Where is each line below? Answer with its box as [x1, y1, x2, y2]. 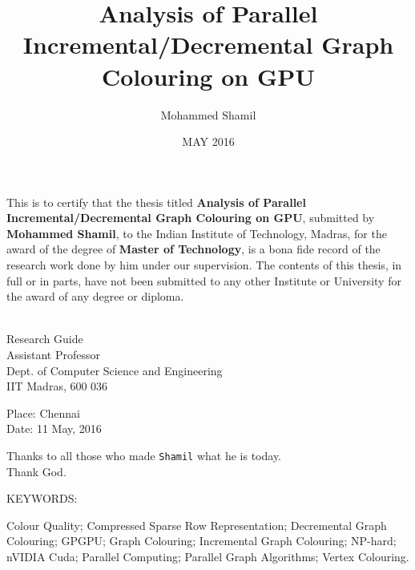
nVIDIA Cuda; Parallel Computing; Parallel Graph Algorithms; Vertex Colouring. [6, 548, 409, 565]
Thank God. [6, 463, 66, 479]
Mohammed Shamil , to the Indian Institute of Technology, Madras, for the [6, 224, 387, 241]
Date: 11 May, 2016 [6, 420, 102, 437]
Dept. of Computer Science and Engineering [6, 362, 223, 378]
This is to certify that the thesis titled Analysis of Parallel [6, 193, 306, 210]
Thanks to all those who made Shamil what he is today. [6, 447, 282, 463]
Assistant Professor [6, 346, 100, 363]
